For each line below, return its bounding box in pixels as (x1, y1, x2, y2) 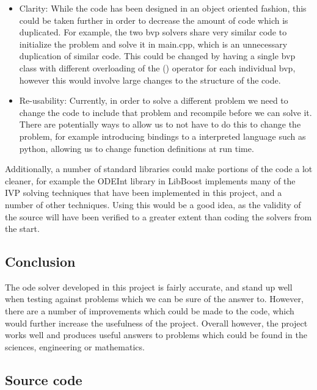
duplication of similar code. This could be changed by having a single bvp (19, 49, 296, 62)
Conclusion (5, 252, 76, 271)
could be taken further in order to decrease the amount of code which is (19, 13, 288, 26)
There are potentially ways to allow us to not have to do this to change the (19, 118, 301, 131)
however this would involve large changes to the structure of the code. (19, 73, 281, 86)
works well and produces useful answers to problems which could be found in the (5, 328, 307, 341)
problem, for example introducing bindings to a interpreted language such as (19, 129, 306, 142)
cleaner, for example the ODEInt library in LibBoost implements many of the (5, 174, 296, 187)
